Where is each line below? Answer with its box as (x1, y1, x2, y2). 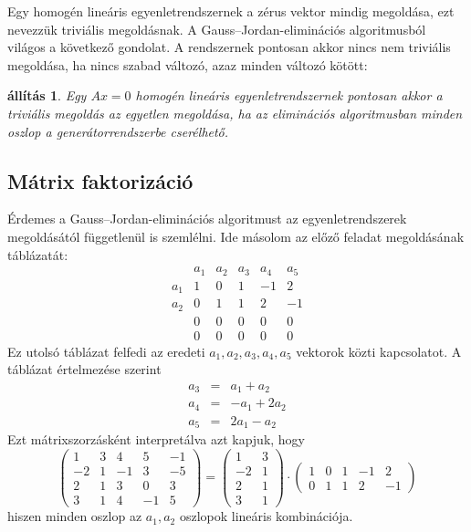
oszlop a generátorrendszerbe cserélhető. (7, 121, 229, 141)
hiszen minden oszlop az (7, 506, 142, 526)
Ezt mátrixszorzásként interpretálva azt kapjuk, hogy (7, 430, 306, 449)
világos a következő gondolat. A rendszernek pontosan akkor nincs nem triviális (7, 37, 451, 57)
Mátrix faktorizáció (7, 166, 194, 194)
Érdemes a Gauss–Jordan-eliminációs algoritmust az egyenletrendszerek (7, 209, 407, 228)
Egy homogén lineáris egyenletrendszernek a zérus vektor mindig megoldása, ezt (7, 2, 455, 20)
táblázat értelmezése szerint (7, 360, 162, 379)
